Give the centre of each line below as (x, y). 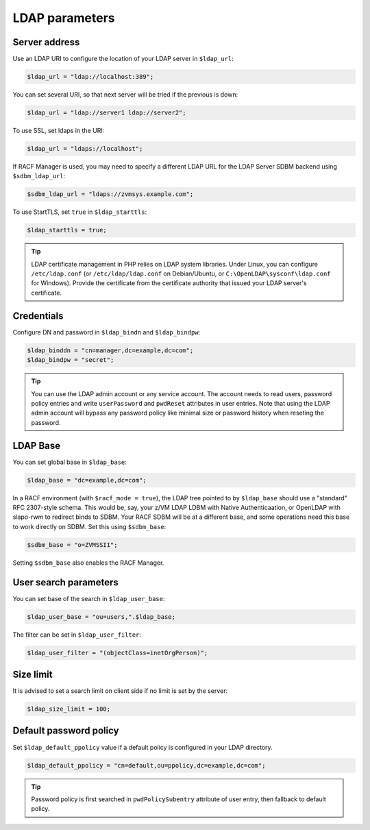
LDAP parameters (64, 18)
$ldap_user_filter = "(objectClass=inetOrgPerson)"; (118, 652)
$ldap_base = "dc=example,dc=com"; (87, 480)
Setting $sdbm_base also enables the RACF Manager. (88, 563)
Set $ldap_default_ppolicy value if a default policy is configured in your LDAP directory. (143, 747)
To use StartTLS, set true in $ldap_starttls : (80, 212)
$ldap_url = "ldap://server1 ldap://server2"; (107, 113)
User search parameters (66, 582)
